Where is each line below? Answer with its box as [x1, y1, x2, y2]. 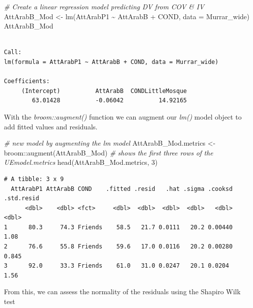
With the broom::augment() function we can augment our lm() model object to [4, 111, 242, 122]
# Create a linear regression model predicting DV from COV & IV [4, 1, 204, 11]
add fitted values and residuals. [4, 121, 98, 131]
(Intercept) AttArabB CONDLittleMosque [21, 87, 187, 94]
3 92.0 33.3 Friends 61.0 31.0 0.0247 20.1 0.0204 [4, 262, 229, 270]
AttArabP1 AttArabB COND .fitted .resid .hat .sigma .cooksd [11, 185, 233, 192]
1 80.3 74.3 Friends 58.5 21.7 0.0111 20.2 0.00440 [4, 223, 233, 231]
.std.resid [4, 195, 39, 202]
